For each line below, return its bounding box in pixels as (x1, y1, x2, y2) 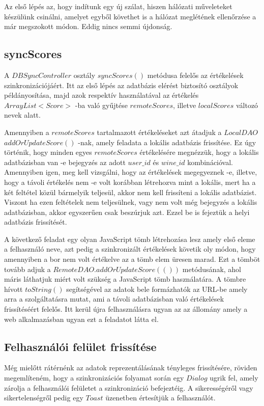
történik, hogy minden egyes (4, 147, 92, 157)
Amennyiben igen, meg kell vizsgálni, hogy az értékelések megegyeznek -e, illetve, (4, 167, 257, 177)
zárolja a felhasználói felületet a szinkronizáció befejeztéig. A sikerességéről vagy (4, 382, 253, 393)
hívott (4, 283, 23, 294)
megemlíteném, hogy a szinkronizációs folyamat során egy (4, 372, 184, 383)
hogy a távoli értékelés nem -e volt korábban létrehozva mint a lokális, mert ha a (4, 176, 256, 187)
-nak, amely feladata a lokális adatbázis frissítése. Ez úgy (78, 137, 256, 147)
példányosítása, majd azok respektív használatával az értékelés (4, 90, 199, 100)
